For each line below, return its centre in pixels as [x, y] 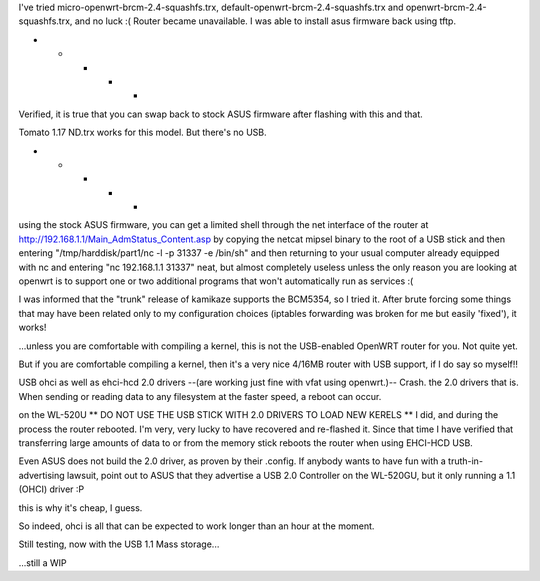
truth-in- [466, 461]
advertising [41, 475]
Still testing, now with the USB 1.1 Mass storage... [119, 544]
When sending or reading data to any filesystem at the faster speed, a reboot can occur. [200, 396]
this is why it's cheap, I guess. [80, 507]
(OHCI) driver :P [51, 489]
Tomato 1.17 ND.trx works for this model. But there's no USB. [142, 132]
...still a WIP [42, 562]
